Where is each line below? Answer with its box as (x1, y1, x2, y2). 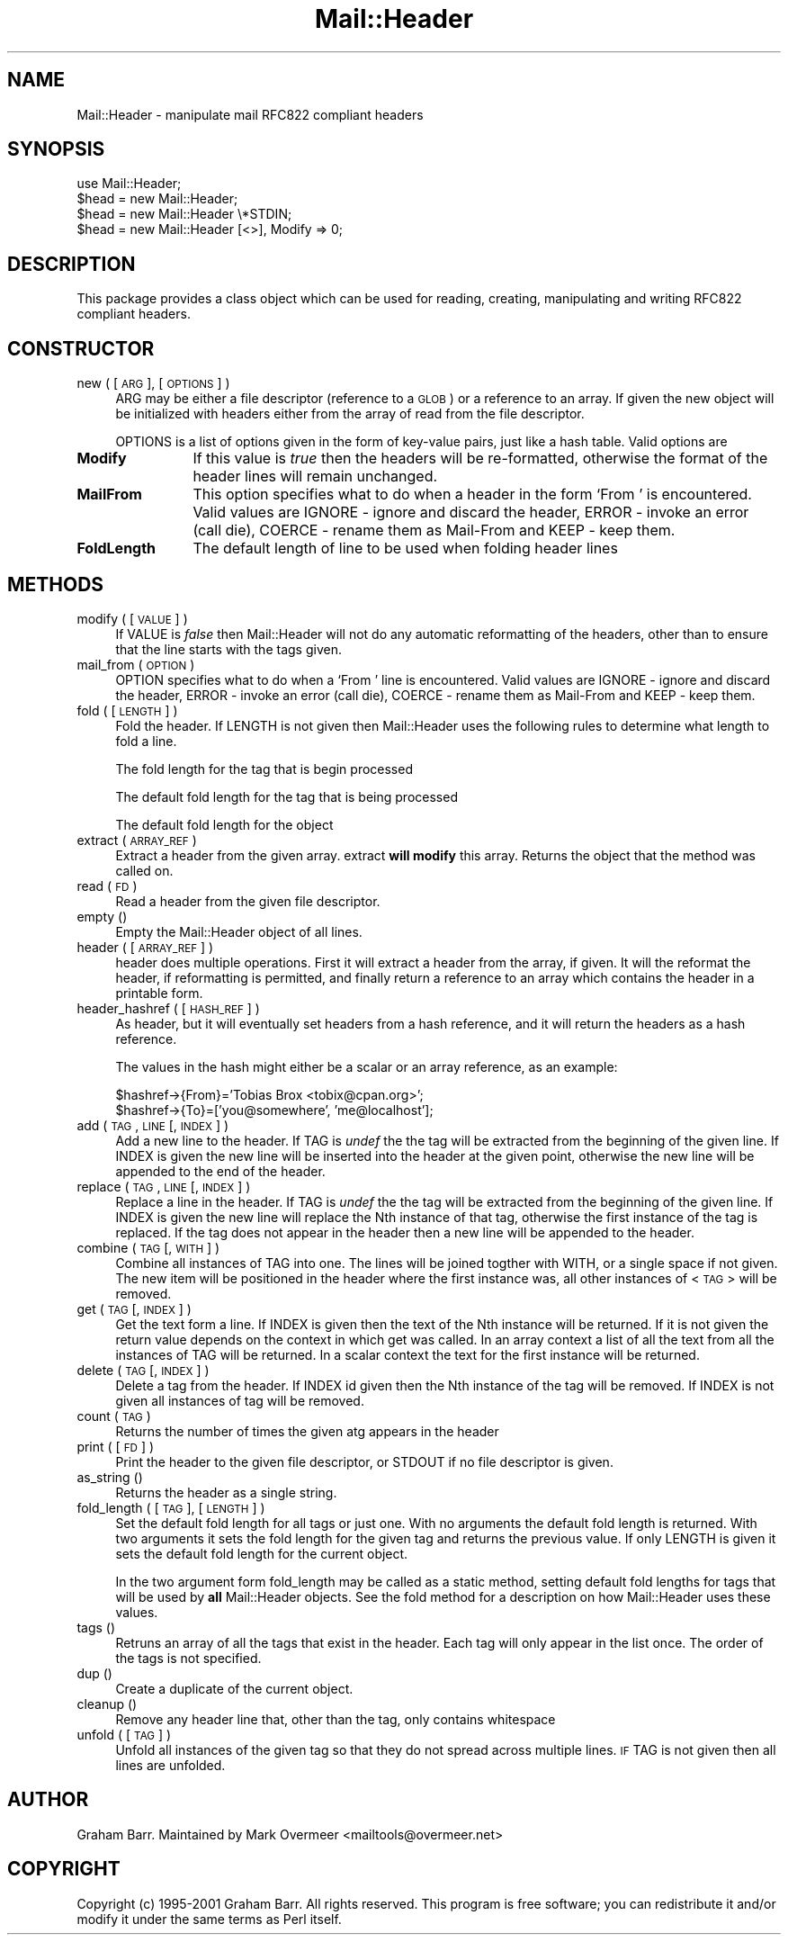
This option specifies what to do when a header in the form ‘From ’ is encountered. (193, 485, 752, 504)
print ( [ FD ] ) (76, 1438, 155, 1454)
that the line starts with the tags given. (115, 641, 342, 657)
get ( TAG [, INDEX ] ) (76, 1300, 192, 1317)
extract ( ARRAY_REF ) (76, 832, 197, 848)
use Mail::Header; (76, 175, 182, 192)
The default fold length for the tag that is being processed (115, 788, 458, 805)
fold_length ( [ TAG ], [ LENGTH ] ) (76, 1499, 265, 1515)
